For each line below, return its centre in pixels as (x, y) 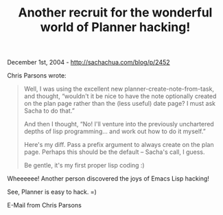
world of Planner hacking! (115, 27)
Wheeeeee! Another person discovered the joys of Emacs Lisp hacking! (108, 179)
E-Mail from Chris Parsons (45, 205)
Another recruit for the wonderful (115, 13)
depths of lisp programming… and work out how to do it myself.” (115, 131)
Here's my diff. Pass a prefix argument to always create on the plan (119, 145)
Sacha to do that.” (49, 111)
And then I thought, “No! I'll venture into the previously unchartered (119, 124)
